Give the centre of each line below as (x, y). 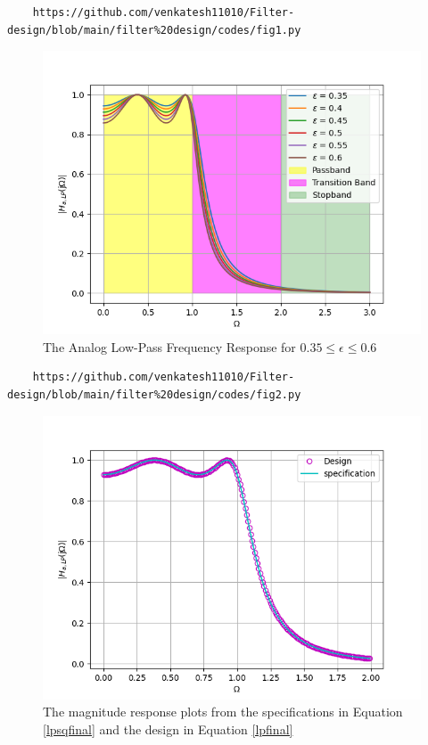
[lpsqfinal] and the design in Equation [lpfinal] (168, 729)
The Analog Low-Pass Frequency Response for (169, 346)
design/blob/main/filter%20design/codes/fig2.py (154, 394)
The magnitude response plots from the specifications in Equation (223, 712)
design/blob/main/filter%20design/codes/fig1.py (154, 30)
